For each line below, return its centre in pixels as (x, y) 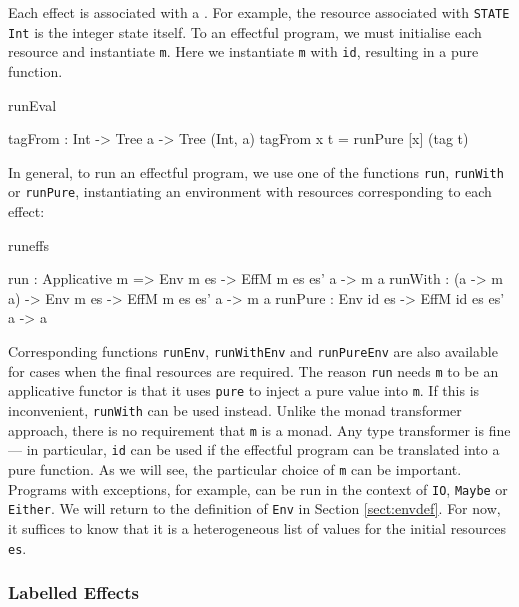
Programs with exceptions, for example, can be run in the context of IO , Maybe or (258, 488)
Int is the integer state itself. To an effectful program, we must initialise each (245, 31)
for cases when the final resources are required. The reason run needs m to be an (253, 370)
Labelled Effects (73, 592)
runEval (32, 104)
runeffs (28, 244)
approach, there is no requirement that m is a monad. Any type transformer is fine (259, 429)
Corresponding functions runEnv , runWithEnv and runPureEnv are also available (253, 351)
